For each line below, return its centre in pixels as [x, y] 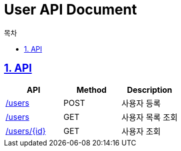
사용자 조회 [141, 131]
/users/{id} [26, 131]
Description [149, 90]
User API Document [70, 10]
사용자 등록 [141, 103]
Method [91, 90]
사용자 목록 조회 [150, 117]
